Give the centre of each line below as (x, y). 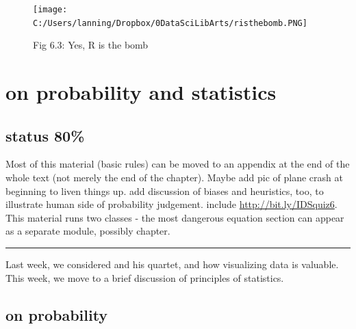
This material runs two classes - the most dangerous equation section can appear (175, 217)
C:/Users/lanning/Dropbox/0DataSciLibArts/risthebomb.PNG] (170, 23)
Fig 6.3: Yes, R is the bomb (91, 45)
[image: (50, 10)
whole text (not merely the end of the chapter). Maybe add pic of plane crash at (174, 177)
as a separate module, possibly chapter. (88, 231)
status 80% (45, 135)
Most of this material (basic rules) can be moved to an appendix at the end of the (178, 164)
